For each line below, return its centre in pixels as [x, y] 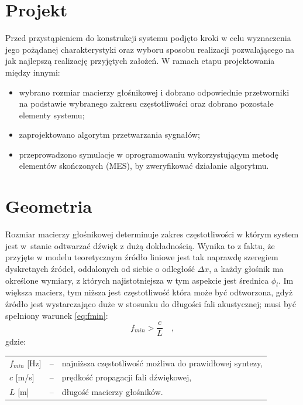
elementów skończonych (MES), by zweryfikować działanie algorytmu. [144, 166]
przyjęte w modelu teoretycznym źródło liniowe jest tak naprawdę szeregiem [142, 257]
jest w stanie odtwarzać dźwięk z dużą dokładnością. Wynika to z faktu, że [140, 245]
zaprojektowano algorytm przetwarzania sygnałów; [109, 135]
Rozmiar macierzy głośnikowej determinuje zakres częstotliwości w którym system [152, 234]
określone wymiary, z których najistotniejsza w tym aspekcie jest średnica [137, 280]
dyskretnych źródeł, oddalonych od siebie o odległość [100, 268]
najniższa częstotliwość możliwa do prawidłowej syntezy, [162, 363]
